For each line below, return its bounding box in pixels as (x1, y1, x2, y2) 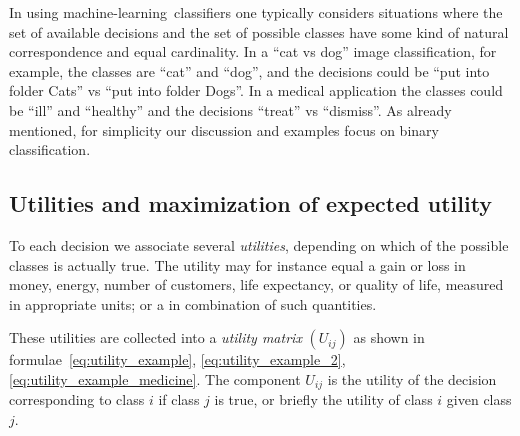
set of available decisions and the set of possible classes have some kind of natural (9, 21, 509, 42)
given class (446, 389, 512, 410)
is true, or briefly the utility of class (214, 389, 433, 410)
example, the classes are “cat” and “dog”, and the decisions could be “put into (9, 60, 490, 81)
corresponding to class (9, 389, 145, 410)
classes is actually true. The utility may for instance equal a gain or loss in (9, 254, 466, 275)
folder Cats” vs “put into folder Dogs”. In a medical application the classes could (9, 80, 503, 101)
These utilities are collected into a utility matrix (9, 327, 302, 348)
